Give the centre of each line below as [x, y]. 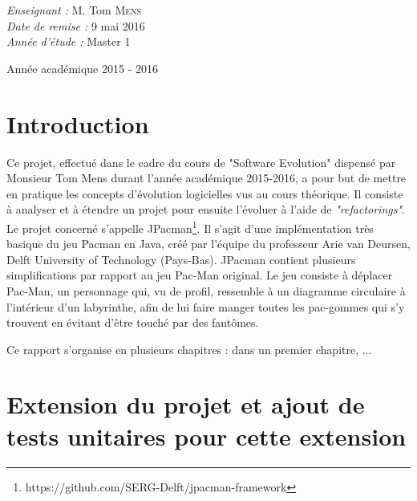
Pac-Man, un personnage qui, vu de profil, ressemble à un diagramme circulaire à [206, 290]
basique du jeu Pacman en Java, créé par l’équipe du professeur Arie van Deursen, [208, 244]
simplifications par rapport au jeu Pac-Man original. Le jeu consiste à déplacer [200, 275]
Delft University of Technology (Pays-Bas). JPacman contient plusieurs [181, 259]
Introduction [78, 123]
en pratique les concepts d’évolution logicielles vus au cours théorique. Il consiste [205, 193]
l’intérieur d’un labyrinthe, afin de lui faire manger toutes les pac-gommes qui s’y [206, 306]
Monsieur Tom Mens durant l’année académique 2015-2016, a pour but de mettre [206, 178]
